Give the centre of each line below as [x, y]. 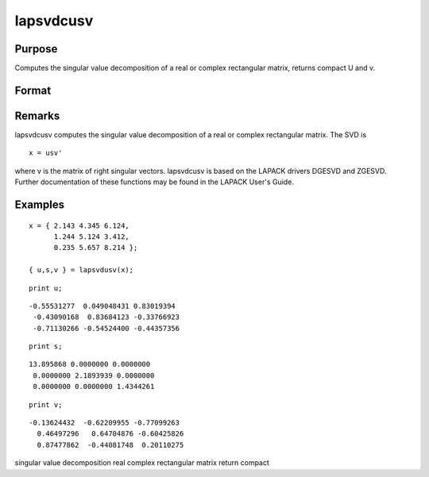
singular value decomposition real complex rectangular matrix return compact [142, 463]
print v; [46, 404]
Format [33, 90]
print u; [46, 288]
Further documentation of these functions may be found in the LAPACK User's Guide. [154, 182]
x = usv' [46, 153]
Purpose [36, 49]
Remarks [37, 115]
